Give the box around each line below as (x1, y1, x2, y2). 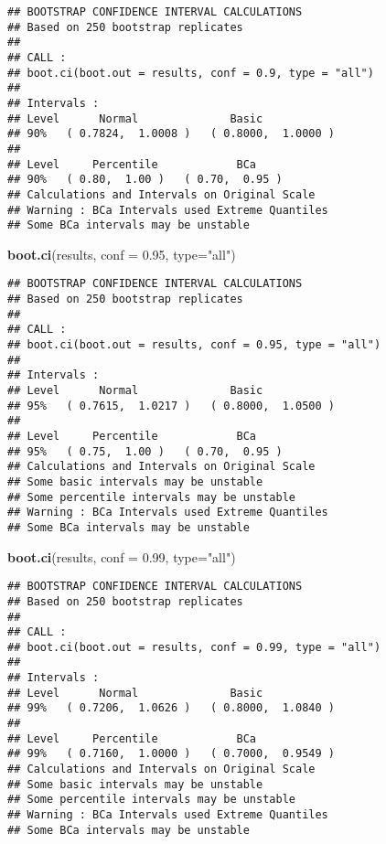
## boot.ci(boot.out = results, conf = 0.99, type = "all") (7, 640, 381, 654)
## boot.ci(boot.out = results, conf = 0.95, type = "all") (7, 338, 381, 352)
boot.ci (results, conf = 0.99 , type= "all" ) (7, 547, 236, 566)
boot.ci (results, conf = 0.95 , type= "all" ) (7, 244, 236, 263)
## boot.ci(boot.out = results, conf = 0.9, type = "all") (7, 66, 374, 80)
